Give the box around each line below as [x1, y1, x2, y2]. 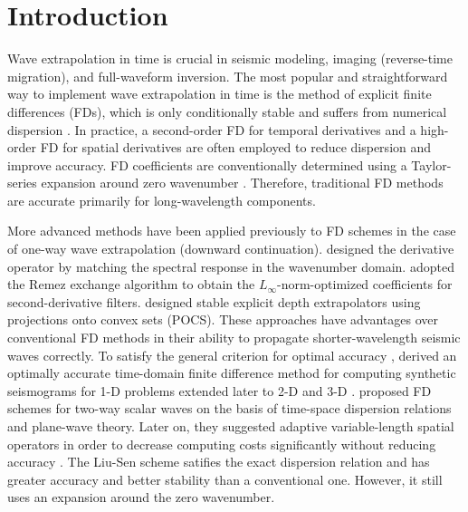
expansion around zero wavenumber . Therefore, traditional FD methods [41, 173, 444, 192]
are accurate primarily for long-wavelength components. [7, 190, 316, 209]
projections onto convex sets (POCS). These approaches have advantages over [7, 310, 438, 329]
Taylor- [411, 155, 452, 174]
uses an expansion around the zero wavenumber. [7, 488, 275, 507]
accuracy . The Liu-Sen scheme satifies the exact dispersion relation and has [7, 452, 430, 471]
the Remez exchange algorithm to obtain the [7, 275, 255, 294]
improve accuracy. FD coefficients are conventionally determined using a [7, 155, 407, 174]
